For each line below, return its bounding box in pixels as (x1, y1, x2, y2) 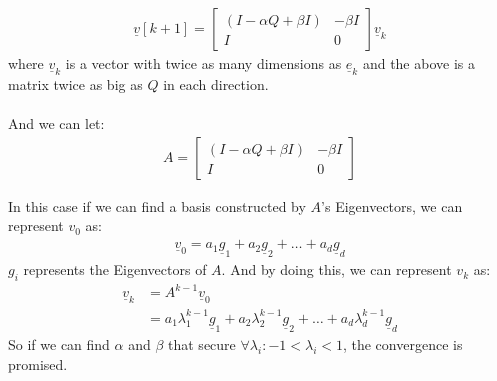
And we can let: (8, 113, 105, 134)
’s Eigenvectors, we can (321, 195, 463, 216)
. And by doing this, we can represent (221, 259, 452, 280)
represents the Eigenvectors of (23, 259, 207, 280)
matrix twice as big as (8, 74, 143, 95)
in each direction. (163, 74, 269, 95)
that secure (168, 333, 236, 354)
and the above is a (362, 53, 475, 74)
